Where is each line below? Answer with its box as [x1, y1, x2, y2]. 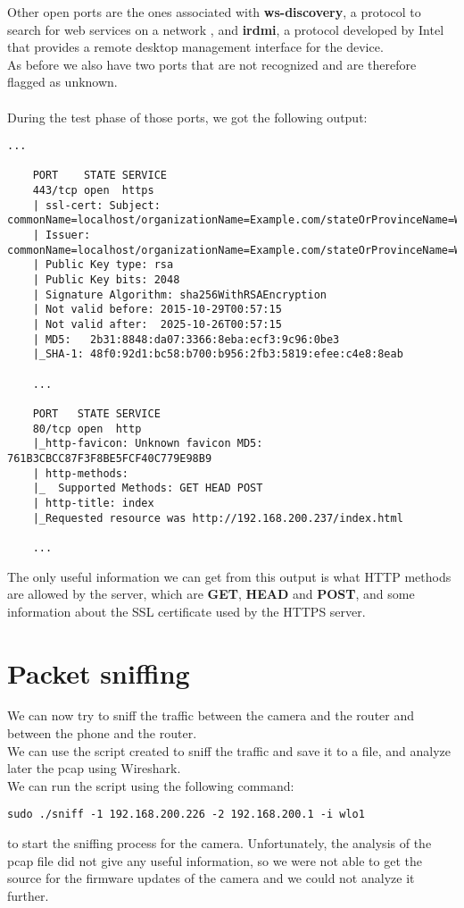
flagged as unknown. [7, 72, 118, 91]
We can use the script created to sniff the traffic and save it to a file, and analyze [7, 741, 451, 760]
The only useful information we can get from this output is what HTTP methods [7, 567, 452, 585]
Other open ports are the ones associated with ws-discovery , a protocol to [7, 3, 421, 21]
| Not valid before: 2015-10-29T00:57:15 [32, 303, 282, 316]
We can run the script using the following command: [7, 776, 294, 794]
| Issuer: [32, 229, 91, 242]
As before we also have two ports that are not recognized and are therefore [7, 55, 417, 73]
